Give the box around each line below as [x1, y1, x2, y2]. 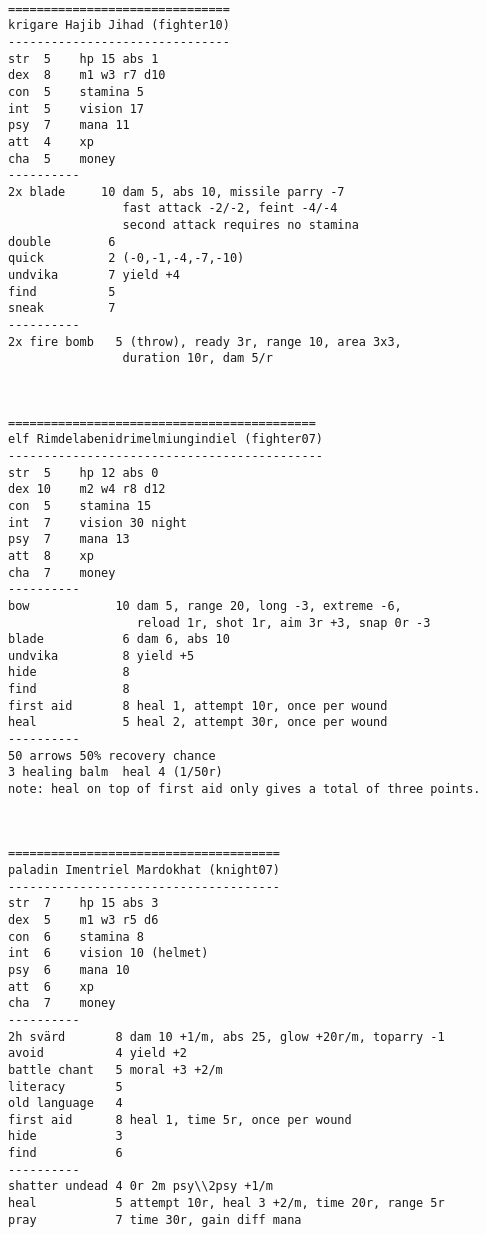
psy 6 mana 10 [8, 962, 130, 977]
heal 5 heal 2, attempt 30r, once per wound [8, 715, 388, 730]
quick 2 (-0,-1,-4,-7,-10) [8, 251, 245, 266]
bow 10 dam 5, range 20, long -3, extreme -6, [8, 598, 402, 613]
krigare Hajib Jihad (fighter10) [8, 18, 230, 33]
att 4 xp [8, 134, 94, 149]
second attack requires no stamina [122, 218, 359, 233]
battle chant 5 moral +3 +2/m [8, 1062, 223, 1077]
